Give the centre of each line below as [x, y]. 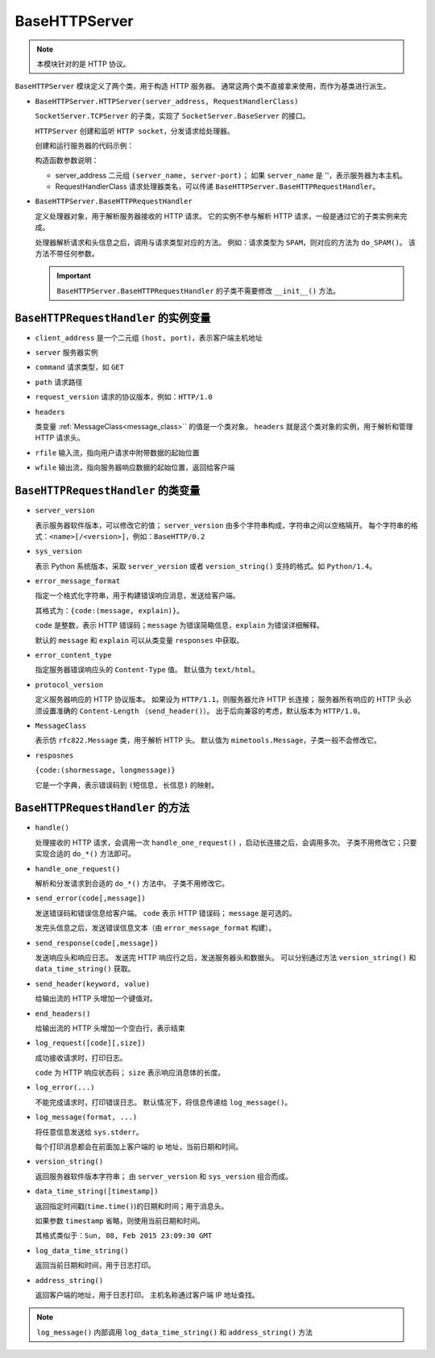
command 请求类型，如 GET [80, 367]
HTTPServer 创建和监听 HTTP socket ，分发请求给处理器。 [135, 131]
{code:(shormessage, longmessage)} [106, 770]
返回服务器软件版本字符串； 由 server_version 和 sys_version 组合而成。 [164, 1176]
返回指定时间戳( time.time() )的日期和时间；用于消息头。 [132, 1205]
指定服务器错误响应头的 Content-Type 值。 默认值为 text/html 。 [147, 670]
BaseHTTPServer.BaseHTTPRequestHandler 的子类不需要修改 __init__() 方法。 [198, 290]
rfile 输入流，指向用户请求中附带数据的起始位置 [118, 453]
